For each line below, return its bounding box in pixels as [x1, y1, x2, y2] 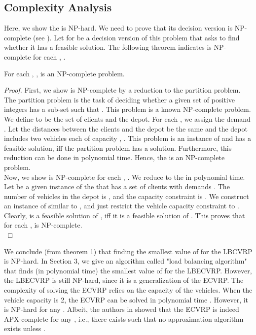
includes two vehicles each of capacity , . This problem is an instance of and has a [4, 133, 251, 143]
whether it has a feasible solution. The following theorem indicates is [4, 42, 212, 52]
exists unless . [4, 323, 45, 334]
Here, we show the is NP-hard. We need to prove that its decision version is [4, 23, 233, 33]
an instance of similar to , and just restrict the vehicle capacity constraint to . [4, 201, 239, 211]
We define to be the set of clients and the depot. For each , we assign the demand [4, 113, 251, 124]
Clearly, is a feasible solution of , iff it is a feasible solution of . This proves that [4, 210, 245, 220]
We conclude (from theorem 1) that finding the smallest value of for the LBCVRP [4, 246, 253, 256]
